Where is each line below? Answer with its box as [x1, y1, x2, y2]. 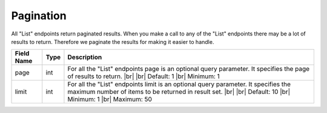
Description [67, 53, 102, 61]
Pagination [11, 9, 67, 22]
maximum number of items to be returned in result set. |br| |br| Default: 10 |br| [67, 88, 291, 96]
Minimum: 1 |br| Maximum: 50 [67, 95, 153, 103]
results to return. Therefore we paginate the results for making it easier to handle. [11, 38, 214, 45]
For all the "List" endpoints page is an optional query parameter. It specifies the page [67, 65, 310, 73]
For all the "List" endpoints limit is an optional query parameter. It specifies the [67, 80, 291, 88]
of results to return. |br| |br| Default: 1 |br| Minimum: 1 [67, 72, 220, 81]
